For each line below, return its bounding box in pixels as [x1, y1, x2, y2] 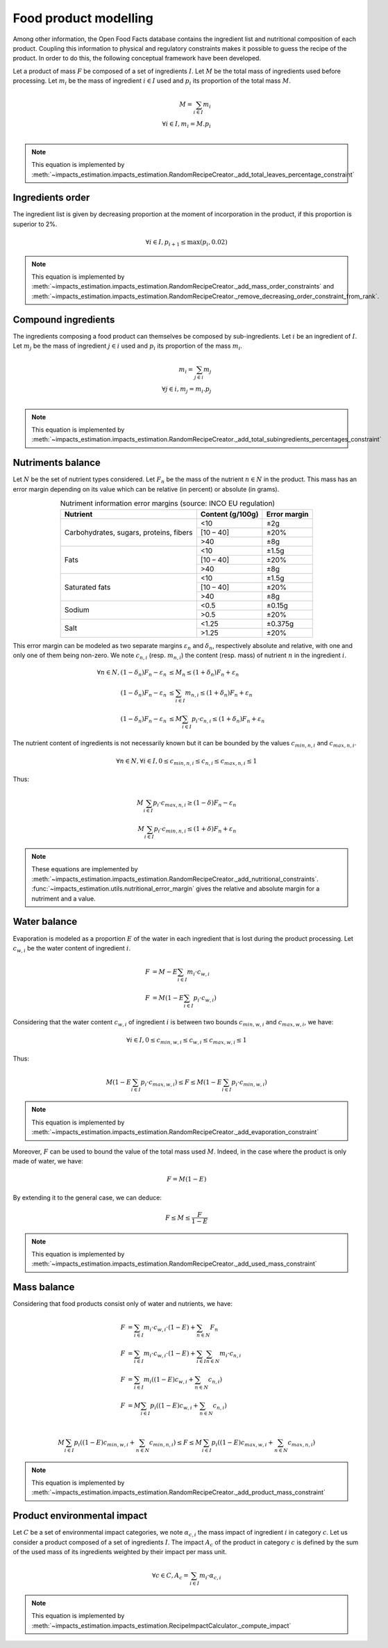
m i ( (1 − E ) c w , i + [143, 1375, 194, 1385]
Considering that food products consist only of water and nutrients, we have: [12, 1300, 233, 1308]
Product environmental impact [12, 1510, 148, 1522]
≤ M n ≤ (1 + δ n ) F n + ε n [169, 668, 239, 678]
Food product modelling [12, 10, 154, 26]
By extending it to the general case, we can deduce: [12, 1193, 162, 1202]
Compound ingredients [12, 314, 115, 325]
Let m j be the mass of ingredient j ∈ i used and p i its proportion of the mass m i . [12, 341, 243, 351]
